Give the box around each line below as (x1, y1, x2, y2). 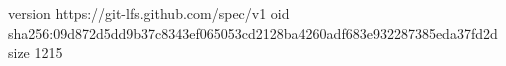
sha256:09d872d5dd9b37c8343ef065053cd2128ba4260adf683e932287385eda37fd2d (8, 22, 498, 43)
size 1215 (8, 42, 63, 63)
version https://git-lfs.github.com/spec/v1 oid (8, 3, 290, 23)
